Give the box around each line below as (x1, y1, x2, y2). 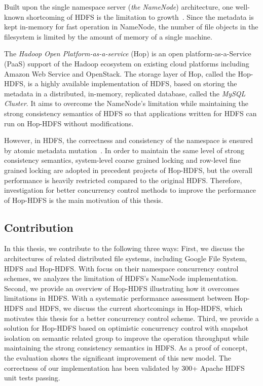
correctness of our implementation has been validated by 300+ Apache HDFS (4, 362, 245, 373)
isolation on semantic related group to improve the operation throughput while (4, 332, 249, 343)
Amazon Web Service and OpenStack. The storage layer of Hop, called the (4, 68, 236, 79)
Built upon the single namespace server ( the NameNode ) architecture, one (4, 2, 233, 12)
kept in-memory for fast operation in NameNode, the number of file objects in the (4, 21, 258, 32)
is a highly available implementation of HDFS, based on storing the (27, 78, 237, 89)
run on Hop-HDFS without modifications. (4, 118, 134, 128)
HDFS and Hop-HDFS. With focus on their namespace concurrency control (4, 263, 239, 273)
